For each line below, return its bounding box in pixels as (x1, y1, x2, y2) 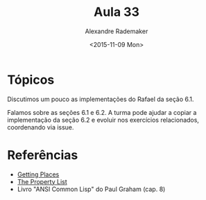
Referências (7, 147, 78, 163)
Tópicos (7, 72, 55, 87)
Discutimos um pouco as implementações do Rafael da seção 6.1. (7, 95, 194, 103)
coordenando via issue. (7, 122, 74, 131)
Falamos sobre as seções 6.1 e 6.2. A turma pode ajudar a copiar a (7, 108, 197, 116)
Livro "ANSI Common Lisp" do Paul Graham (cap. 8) (17, 185, 166, 193)
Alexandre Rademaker (85, 27, 148, 35)
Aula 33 (93, 4, 140, 20)
